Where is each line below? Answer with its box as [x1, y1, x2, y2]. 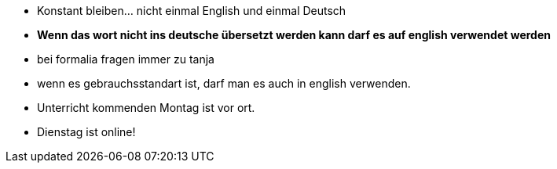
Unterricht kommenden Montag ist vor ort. [37, 101, 255, 114]
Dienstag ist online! [37, 125, 136, 138]
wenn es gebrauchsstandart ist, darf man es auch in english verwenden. [37, 77, 411, 90]
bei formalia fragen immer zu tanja [37, 52, 214, 66]
